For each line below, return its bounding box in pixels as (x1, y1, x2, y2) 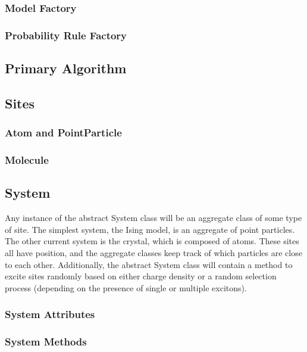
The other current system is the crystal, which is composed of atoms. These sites (5, 235, 299, 247)
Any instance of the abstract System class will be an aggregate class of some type (5, 211, 302, 224)
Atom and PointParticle (5, 125, 122, 140)
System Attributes (5, 307, 95, 322)
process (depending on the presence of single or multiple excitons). (5, 281, 247, 294)
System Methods (5, 334, 87, 349)
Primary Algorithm (5, 59, 127, 77)
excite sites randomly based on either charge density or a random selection (5, 270, 277, 282)
